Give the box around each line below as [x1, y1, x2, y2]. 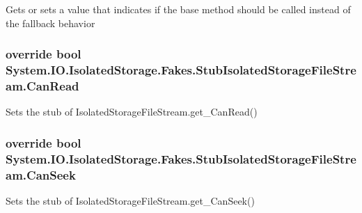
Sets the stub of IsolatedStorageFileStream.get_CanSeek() [6, 193, 255, 207]
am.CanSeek [6, 166, 76, 183]
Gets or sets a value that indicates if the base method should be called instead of [6, 2, 351, 16]
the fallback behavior [6, 15, 95, 30]
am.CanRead [6, 77, 79, 94]
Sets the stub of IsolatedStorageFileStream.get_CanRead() [6, 104, 258, 119]
